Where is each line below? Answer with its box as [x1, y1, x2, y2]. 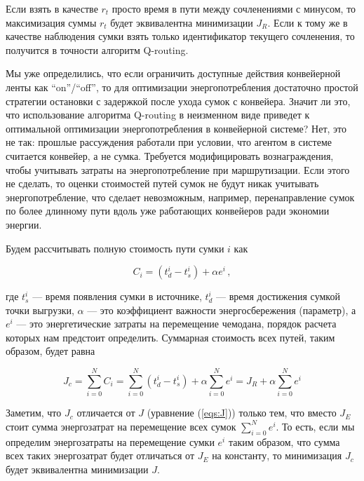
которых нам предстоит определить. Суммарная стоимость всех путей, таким [6, 330, 335, 344]
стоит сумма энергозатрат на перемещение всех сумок [6, 419, 236, 433]
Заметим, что [6, 405, 62, 420]
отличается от [76, 405, 135, 420]
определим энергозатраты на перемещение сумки [6, 434, 215, 449]
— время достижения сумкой [216, 289, 340, 304]
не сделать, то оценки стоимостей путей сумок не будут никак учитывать [6, 176, 319, 191]
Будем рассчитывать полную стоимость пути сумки [6, 240, 224, 255]
